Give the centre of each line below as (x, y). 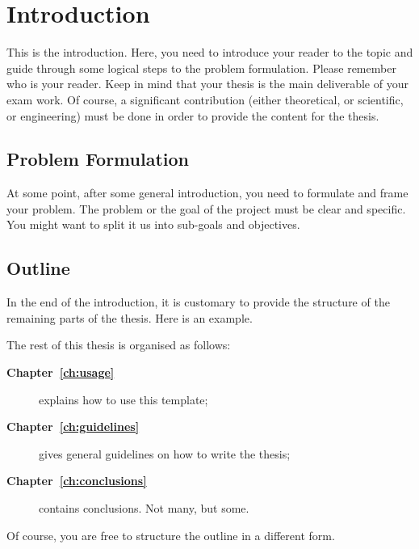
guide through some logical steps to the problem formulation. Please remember (201, 68)
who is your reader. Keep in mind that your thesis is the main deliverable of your (207, 84)
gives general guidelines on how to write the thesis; (165, 453)
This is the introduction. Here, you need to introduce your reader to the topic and (210, 52)
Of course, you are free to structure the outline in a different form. (171, 535)
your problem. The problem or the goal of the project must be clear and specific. (206, 208)
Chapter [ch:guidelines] (73, 427)
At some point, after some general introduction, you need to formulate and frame (207, 193)
